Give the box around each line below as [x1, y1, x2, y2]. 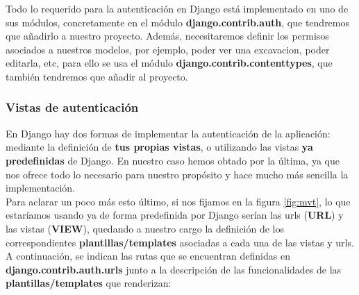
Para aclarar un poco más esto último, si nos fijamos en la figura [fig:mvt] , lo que [6, 194, 351, 208]
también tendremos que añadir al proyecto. [6, 69, 188, 83]
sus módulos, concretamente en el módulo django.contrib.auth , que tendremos [6, 15, 350, 29]
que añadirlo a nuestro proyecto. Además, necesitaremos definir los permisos [6, 28, 329, 43]
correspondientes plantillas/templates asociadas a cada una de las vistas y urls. [6, 235, 354, 249]
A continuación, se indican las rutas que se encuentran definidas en [6, 248, 290, 263]
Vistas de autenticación [6, 99, 139, 116]
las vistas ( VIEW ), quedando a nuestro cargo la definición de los [6, 221, 285, 235]
